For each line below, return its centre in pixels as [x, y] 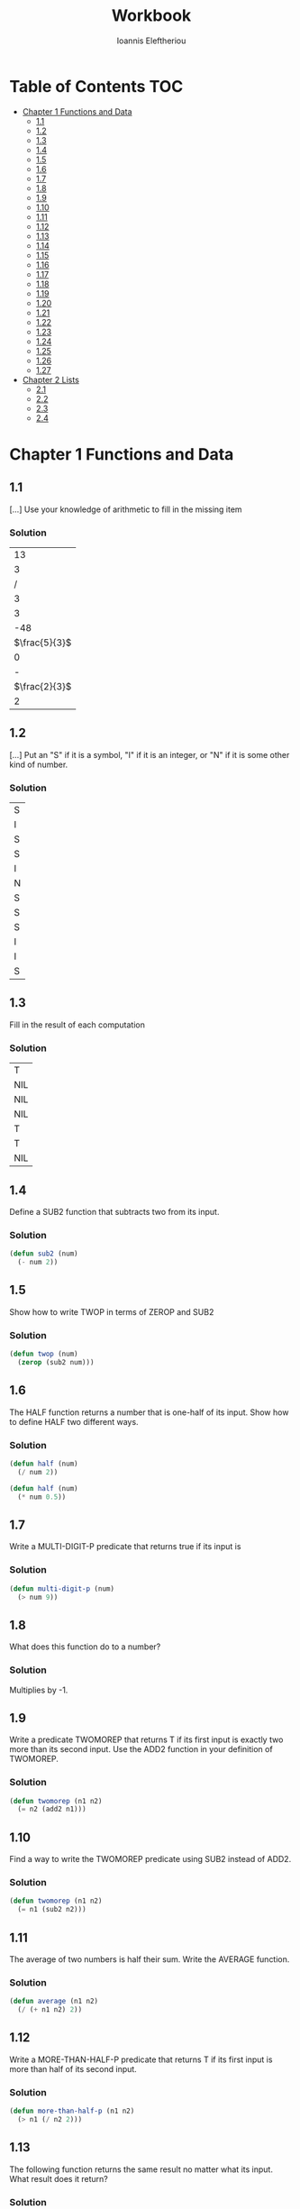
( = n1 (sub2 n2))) [52, 1910]
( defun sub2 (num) [44, 1254]
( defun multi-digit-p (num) [62, 1588]
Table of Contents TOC [96, 86]
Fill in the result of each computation [77, 1025]
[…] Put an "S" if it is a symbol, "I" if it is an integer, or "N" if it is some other [150, 754]
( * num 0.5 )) [42, 1497]
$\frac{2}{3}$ [43, 686]
